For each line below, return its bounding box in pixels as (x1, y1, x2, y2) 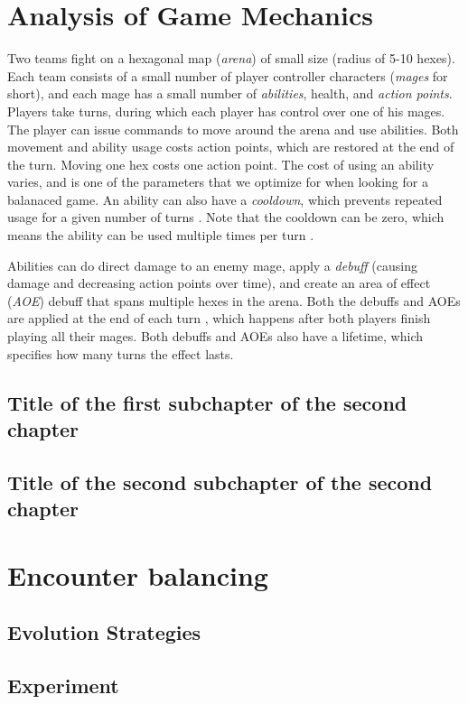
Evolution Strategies (7, 618, 201, 646)
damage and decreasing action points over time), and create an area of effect (7, 273, 431, 292)
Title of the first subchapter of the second (7, 388, 407, 416)
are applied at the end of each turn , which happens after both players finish (7, 309, 431, 328)
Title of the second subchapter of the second (7, 468, 433, 496)
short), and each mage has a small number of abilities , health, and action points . (7, 84, 453, 103)
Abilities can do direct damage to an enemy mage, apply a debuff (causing (7, 255, 417, 274)
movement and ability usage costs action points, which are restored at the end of (7, 137, 454, 156)
